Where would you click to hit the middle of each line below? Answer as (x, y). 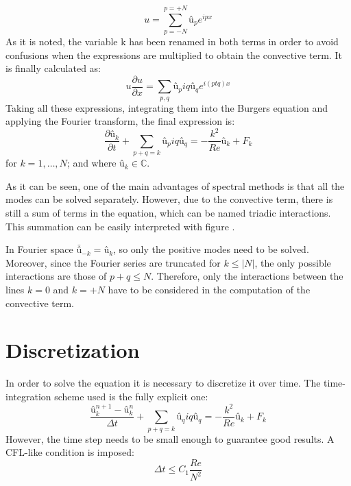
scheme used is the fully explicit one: (131, 396)
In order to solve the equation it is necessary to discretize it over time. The (163, 383)
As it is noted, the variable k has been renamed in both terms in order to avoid (172, 41)
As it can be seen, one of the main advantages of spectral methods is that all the (175, 185)
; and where (92, 163)
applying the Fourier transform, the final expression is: (120, 121)
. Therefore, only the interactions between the (247, 276)
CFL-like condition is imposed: (70, 452)
